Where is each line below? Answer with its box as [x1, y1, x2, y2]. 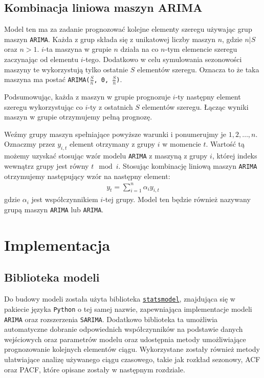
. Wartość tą [206, 138, 245, 149]
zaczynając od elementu [4, 54, 79, 65]
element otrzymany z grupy [69, 138, 156, 149]
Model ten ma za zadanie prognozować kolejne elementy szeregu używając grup [4, 24, 252, 34]
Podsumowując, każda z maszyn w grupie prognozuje [4, 91, 171, 102]
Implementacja [4, 234, 111, 255]
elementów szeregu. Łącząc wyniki [142, 101, 249, 112]
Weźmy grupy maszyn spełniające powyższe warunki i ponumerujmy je [4, 128, 226, 139]
